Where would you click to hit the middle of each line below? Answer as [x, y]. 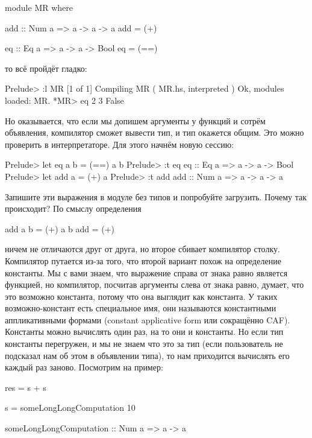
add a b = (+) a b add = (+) [60, 228]
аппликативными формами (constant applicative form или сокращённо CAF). [148, 319]
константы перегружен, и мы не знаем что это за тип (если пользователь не [144, 344]
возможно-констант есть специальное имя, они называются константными [141, 308]
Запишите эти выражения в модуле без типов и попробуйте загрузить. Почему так [156, 196]
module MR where [39, 7]
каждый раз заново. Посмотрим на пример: [84, 367]
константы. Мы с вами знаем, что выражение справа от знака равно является [146, 272]
